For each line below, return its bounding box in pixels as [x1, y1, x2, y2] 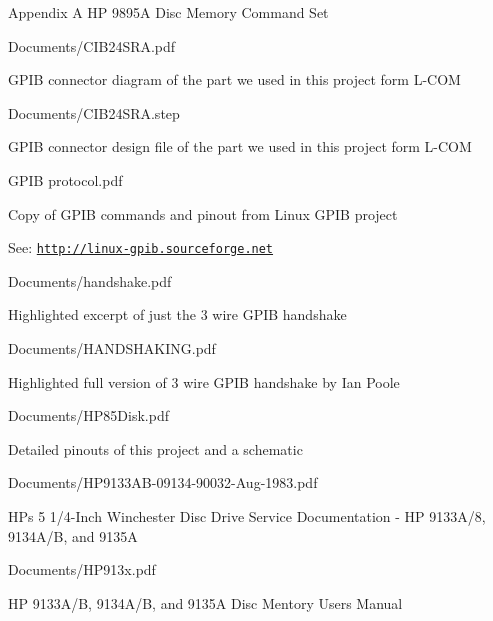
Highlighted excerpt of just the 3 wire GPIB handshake [8, 304, 347, 325]
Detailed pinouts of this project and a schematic [8, 438, 303, 459]
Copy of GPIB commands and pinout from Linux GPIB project [8, 203, 398, 224]
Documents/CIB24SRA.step [8, 102, 180, 123]
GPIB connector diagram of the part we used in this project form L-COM [8, 69, 461, 90]
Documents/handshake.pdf [8, 270, 172, 291]
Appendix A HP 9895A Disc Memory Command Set [8, 2, 329, 22]
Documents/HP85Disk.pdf [8, 405, 169, 426]
